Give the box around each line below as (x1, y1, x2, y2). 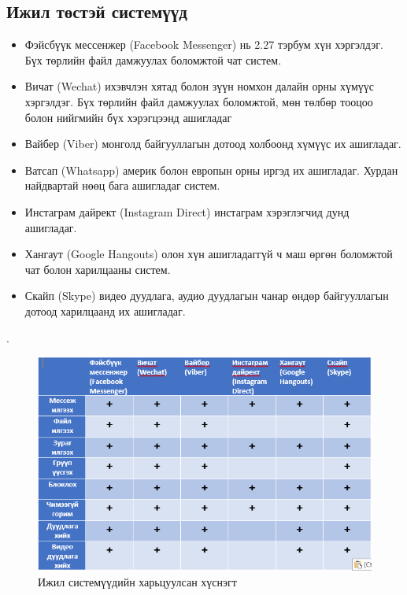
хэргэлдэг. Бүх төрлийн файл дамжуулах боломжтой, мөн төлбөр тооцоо (24, 93, 373, 109)
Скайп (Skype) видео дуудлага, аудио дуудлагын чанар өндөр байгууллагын (24, 287, 389, 304)
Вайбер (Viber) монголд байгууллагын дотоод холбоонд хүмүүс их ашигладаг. (24, 135, 401, 152)
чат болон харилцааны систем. (24, 261, 171, 277)
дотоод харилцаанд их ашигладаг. (24, 302, 186, 319)
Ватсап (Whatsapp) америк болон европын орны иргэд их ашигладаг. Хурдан (24, 161, 398, 178)
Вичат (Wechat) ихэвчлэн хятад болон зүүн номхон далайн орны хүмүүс (24, 78, 375, 94)
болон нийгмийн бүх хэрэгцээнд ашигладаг (24, 109, 232, 125)
